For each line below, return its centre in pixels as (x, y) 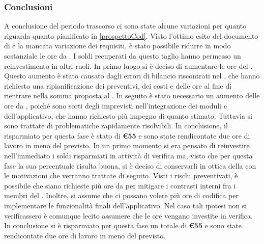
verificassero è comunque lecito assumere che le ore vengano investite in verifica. (128, 215)
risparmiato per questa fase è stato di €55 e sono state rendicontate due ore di (127, 135)
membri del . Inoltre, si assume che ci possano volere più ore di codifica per (121, 195)
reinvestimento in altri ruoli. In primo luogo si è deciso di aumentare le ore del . (128, 65)
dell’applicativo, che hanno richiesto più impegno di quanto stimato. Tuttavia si (128, 115)
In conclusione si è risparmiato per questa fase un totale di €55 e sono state (123, 225)
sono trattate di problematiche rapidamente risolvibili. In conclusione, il (116, 126)
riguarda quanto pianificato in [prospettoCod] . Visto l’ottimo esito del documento (131, 35)
